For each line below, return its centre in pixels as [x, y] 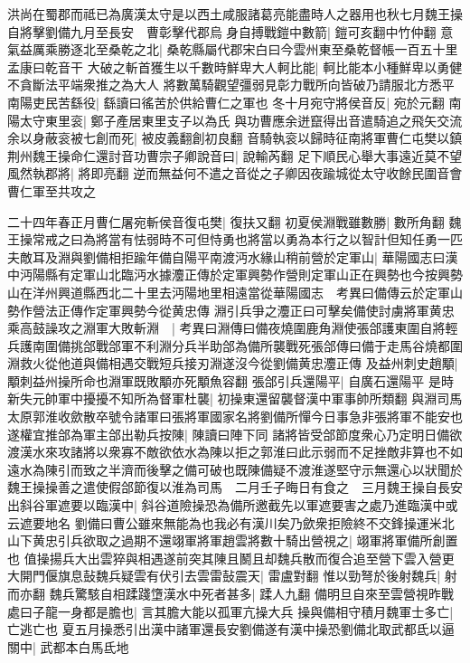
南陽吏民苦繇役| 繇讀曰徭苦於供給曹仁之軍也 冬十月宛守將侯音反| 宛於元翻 [226, 102]
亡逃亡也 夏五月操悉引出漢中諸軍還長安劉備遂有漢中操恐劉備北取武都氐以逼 [231, 629]
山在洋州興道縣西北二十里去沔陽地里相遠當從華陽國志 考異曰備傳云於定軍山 [235, 292]
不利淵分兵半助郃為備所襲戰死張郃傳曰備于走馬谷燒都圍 [298, 345]
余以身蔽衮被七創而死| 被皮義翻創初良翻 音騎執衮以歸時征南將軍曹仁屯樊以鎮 [235, 138]
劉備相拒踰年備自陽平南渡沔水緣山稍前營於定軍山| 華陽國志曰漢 [270, 256]
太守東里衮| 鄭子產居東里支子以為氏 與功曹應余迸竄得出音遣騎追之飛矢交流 [241, 120]
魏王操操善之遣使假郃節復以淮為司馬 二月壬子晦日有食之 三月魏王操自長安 [235, 487]
